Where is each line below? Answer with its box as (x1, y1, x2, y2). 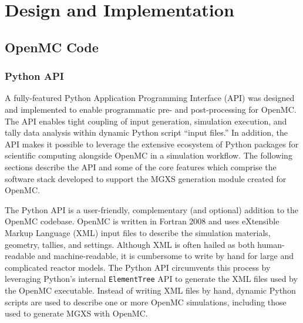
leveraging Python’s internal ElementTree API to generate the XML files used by (5, 272, 298, 285)
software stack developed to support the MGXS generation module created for (5, 172, 287, 184)
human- (257, 238, 285, 250)
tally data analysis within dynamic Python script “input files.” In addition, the (5, 126, 288, 139)
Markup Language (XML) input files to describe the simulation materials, (5, 226, 271, 238)
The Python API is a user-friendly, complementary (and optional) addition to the (5, 203, 299, 216)
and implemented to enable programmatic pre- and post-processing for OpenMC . (5, 103, 297, 115)
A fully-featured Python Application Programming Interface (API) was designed (5, 92, 295, 104)
